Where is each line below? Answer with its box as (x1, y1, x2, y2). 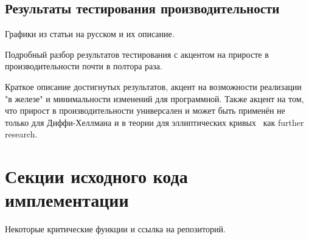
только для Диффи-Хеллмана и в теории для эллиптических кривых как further (5, 116, 304, 128)
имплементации (5, 187, 129, 212)
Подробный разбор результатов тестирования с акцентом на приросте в (5, 47, 269, 60)
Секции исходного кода (5, 164, 188, 189)
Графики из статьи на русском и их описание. (5, 27, 175, 40)
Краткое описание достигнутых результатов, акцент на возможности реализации (5, 80, 302, 92)
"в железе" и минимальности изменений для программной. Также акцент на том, (5, 92, 304, 105)
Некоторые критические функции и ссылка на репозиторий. (5, 223, 226, 235)
